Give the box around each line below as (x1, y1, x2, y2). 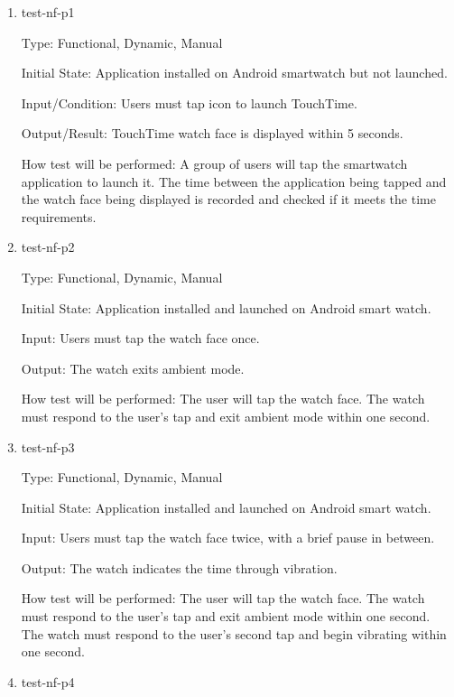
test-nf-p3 (21, 437, 75, 456)
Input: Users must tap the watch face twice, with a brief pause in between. (21, 528, 435, 547)
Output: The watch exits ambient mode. (21, 358, 245, 377)
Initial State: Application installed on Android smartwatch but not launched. (21, 63, 448, 82)
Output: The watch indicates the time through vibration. (21, 558, 338, 577)
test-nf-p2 (21, 237, 75, 256)
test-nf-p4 (21, 672, 75, 691)
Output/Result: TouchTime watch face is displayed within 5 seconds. (21, 124, 403, 143)
